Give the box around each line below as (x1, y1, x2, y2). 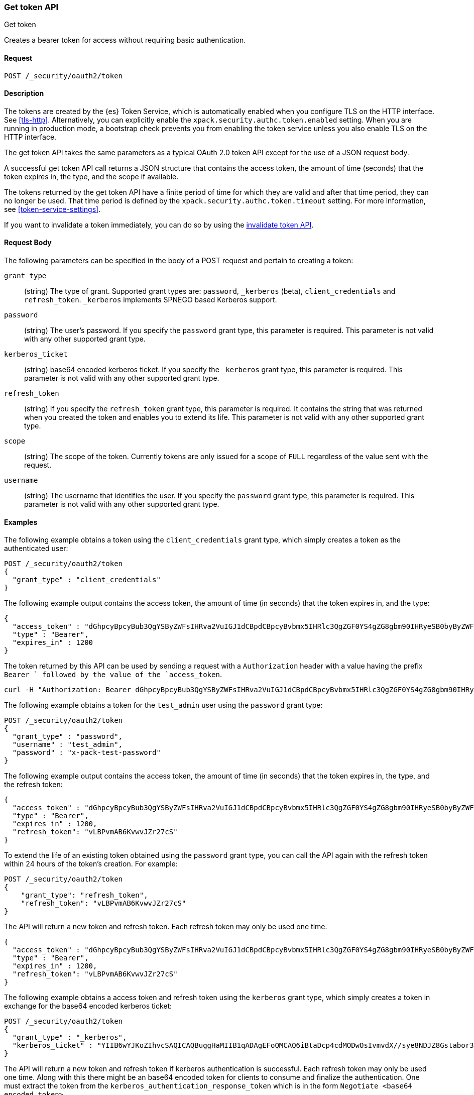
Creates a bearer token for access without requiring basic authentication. (4, 36, 246, 45)
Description (4, 89, 44, 98)
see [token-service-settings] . (4, 204, 101, 213)
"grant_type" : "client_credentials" (12, 576, 161, 584)
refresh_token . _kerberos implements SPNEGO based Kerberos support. (24, 295, 277, 304)
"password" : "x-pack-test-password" (12, 748, 161, 757)
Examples (4, 517, 38, 526)
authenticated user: (4, 544, 68, 553)
